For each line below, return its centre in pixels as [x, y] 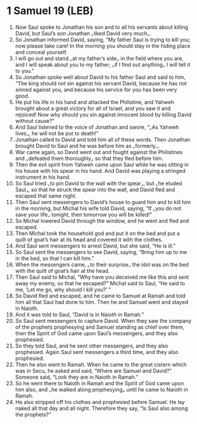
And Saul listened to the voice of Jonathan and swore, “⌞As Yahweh [97, 127]
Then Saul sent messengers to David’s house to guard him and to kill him [103, 202]
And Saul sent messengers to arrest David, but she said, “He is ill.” [95, 246]
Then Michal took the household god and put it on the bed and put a [97, 233]
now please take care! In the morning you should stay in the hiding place [103, 46]
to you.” [25, 71]
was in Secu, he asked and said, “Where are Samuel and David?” [93, 370]
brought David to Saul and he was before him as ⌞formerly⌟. [87, 146]
